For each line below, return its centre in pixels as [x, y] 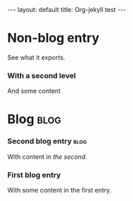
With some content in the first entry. [59, 190]
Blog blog [34, 119]
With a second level [42, 75]
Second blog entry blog [47, 141]
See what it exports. [36, 57]
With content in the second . [47, 157]
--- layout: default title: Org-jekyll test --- [67, 9]
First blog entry [34, 175]
